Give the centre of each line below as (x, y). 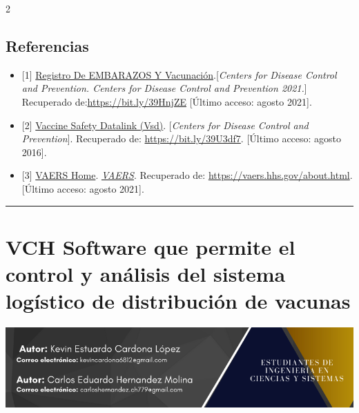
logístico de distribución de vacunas (178, 301)
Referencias (47, 45)
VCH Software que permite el (151, 246)
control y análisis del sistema (146, 273)
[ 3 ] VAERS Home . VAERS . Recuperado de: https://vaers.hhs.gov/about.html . (187, 175)
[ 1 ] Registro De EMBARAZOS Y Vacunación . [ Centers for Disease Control (179, 74)
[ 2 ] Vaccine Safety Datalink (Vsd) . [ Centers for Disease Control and (165, 125)
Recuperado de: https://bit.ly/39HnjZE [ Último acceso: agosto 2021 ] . (167, 101)
